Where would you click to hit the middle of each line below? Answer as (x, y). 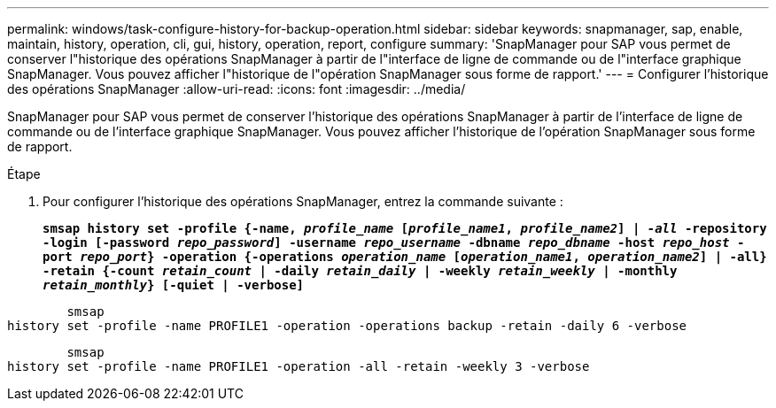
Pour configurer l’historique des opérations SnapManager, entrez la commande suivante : (303, 201)
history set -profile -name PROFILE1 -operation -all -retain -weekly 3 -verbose (299, 366)
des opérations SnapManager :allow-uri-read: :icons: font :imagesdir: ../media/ (237, 89)
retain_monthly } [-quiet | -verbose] (174, 285)
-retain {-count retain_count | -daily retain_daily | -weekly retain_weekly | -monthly (360, 271)
